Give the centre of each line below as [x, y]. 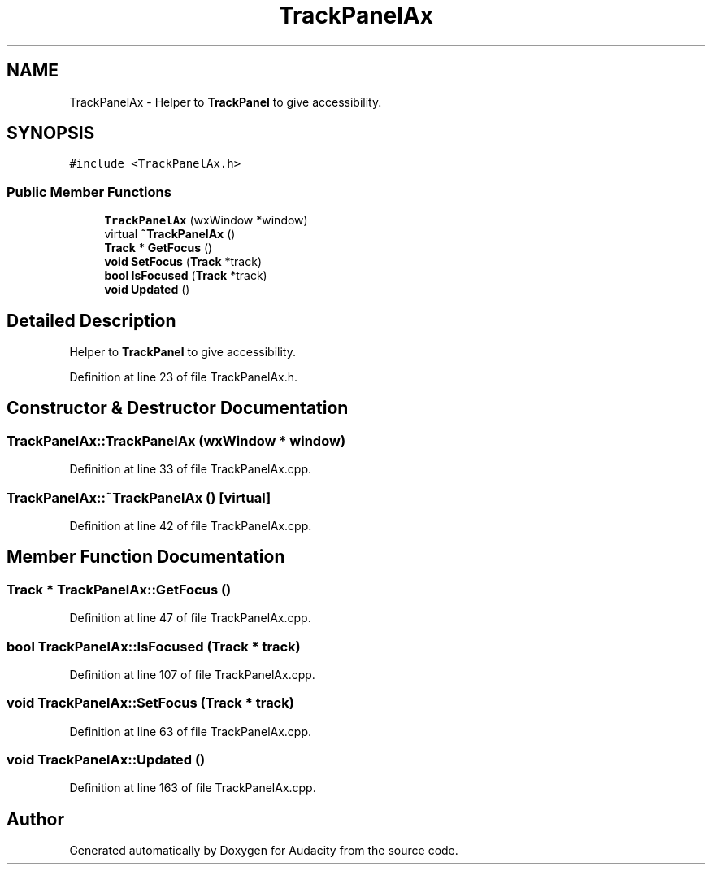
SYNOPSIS [51, 133]
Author [35, 819]
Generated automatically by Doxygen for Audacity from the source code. [264, 851]
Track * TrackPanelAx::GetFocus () [119, 589]
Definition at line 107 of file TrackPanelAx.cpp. [192, 674]
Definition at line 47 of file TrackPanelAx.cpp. [190, 618]
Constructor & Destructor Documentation [178, 408]
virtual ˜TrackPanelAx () [170, 234]
